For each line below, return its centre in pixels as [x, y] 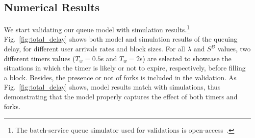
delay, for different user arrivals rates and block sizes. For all [95, 49]
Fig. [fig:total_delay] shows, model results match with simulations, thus [112, 87]
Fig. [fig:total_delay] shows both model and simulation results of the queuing [121, 39]
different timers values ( [40, 58]
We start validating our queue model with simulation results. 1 [97, 29]
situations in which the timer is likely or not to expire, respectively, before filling [125, 68]
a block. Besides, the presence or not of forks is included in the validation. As [120, 77]
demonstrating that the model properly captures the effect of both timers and [121, 97]
